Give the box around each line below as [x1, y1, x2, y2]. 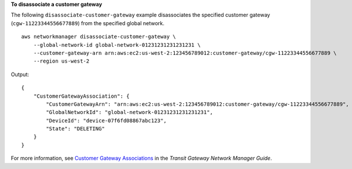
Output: [11, 71, 29, 78]
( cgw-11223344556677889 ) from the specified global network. [11, 19, 164, 26]
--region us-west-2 [33, 58, 90, 64]
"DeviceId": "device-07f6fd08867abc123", [46, 117, 167, 124]
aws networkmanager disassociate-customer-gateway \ [21, 33, 176, 40]
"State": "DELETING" [46, 126, 105, 132]
